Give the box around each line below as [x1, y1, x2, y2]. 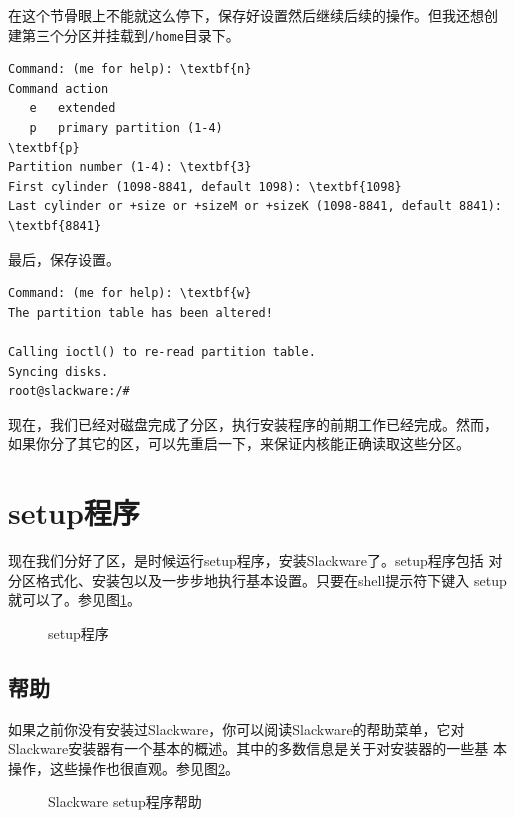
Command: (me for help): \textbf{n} [8, 62, 252, 77]
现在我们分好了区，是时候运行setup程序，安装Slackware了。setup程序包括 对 [8, 550, 503, 571]
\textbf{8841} [8, 219, 102, 233]
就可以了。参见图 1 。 [8, 589, 141, 610]
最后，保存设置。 [8, 248, 120, 269]
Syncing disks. [8, 364, 109, 379]
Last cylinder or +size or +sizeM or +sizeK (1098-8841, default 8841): [8, 199, 502, 214]
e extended [29, 101, 116, 116]
